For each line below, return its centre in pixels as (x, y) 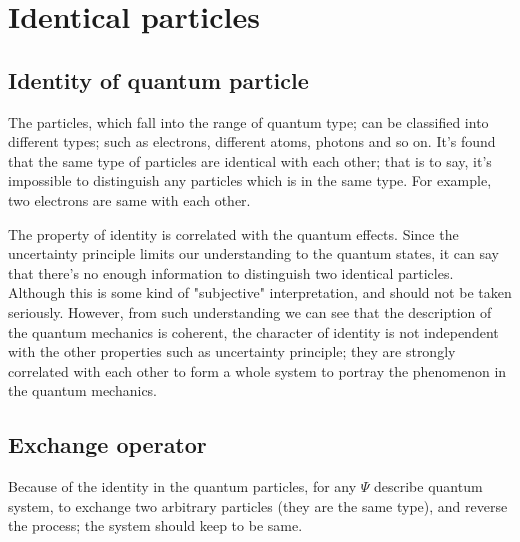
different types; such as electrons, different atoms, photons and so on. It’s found (252, 141)
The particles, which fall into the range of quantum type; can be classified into (248, 121)
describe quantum (428, 486)
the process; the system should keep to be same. (155, 525)
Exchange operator (107, 444)
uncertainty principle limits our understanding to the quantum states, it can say (253, 253)
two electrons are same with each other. (129, 199)
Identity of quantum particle (158, 79)
